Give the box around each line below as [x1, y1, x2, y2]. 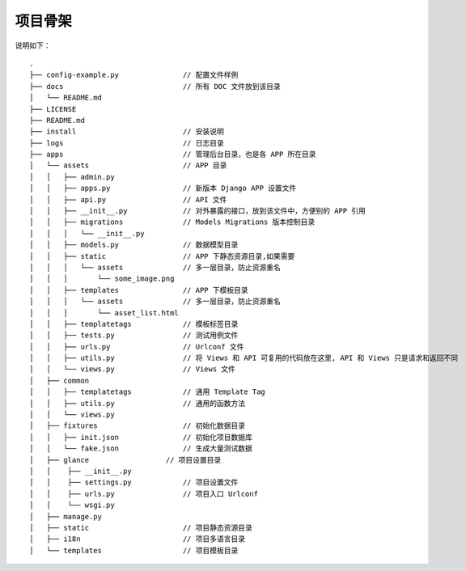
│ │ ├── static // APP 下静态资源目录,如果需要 [29, 252, 295, 260]
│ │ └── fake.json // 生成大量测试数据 [29, 444, 252, 453]
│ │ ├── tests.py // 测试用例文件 [29, 331, 239, 340]
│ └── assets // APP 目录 [29, 161, 227, 170]
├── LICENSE [29, 104, 77, 113]
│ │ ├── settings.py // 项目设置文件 [29, 478, 239, 487]
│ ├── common [29, 376, 90, 385]
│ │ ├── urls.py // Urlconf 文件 [29, 342, 244, 351]
